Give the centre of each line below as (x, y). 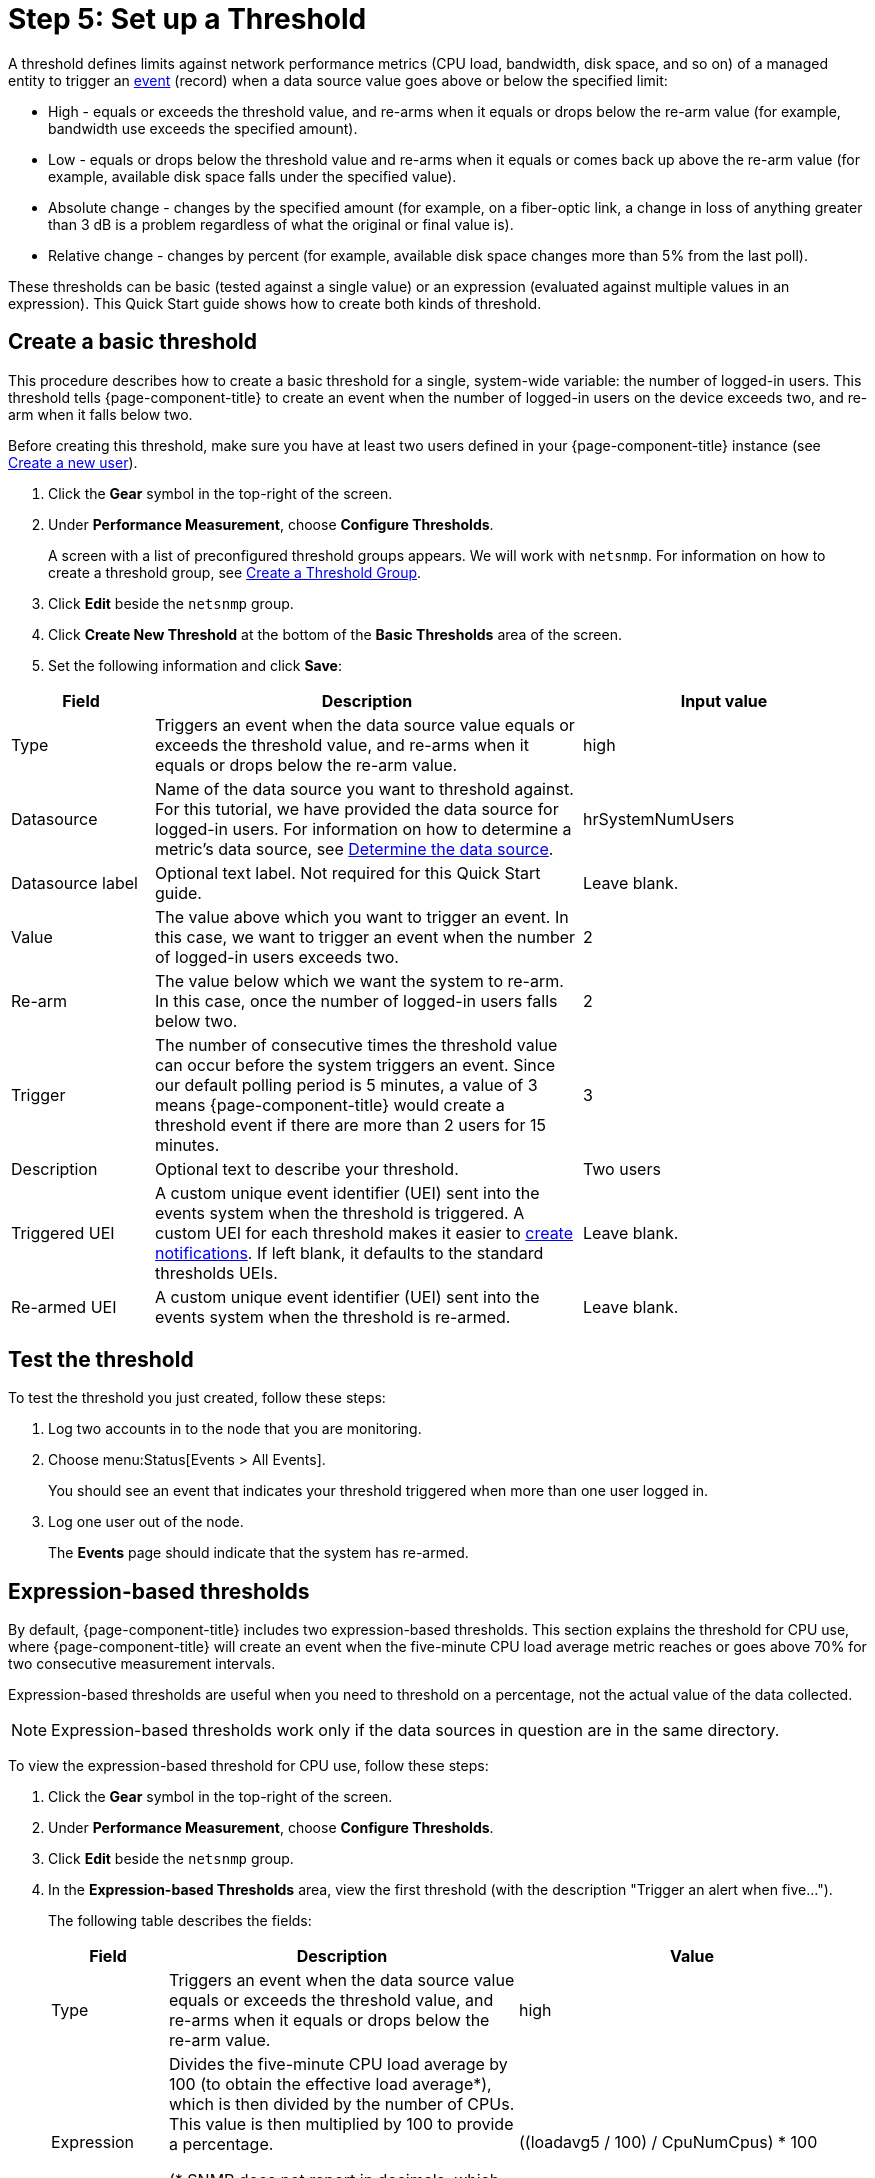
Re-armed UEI (64, 1306)
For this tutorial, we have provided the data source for (356, 808)
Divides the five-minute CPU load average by (338, 2064)
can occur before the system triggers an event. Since (355, 1064)
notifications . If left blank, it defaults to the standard (349, 1252)
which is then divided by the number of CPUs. (341, 2104)
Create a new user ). (73, 462)
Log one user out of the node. (146, 1522)
